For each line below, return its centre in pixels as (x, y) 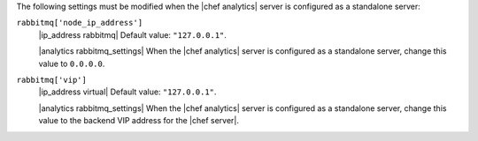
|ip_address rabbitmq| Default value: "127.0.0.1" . (133, 34)
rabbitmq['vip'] (52, 80)
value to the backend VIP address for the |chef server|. (139, 121)
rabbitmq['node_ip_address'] (80, 23)
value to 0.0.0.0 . (72, 63)
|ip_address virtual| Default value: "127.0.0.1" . (127, 92)
